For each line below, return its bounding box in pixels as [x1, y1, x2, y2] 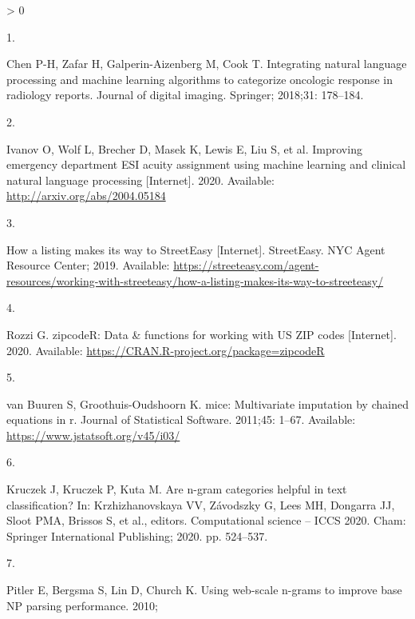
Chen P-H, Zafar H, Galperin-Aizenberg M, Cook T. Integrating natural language [6, 55, 407, 72]
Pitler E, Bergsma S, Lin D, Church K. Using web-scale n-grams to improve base [6, 581, 402, 598]
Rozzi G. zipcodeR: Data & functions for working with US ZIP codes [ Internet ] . [6, 325, 397, 342]
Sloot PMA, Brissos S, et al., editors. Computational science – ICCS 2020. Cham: [6, 512, 406, 529]
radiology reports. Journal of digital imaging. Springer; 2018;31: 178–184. [6, 86, 364, 103]
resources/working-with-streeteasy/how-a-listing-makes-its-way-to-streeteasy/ [6, 272, 384, 289]
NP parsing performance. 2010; [6, 597, 158, 613]
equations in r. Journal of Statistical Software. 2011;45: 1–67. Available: [6, 411, 356, 428]
